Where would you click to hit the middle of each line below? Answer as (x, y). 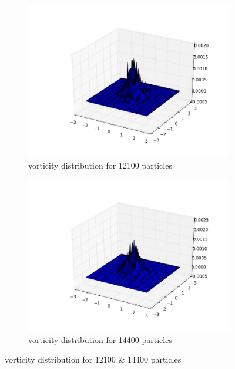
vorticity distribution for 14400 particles (100, 339)
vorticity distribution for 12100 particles (100, 165)
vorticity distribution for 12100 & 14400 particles (93, 359)
